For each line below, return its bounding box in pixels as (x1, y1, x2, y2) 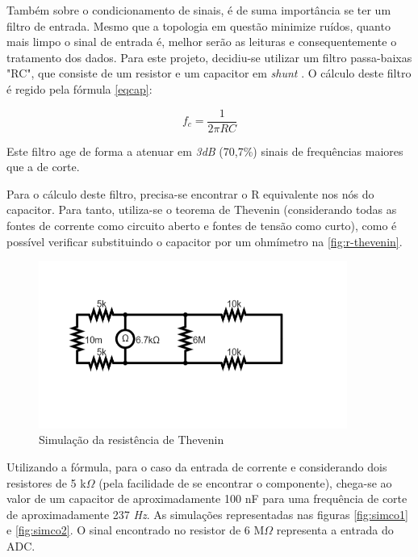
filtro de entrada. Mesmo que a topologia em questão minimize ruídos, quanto (6, 17, 391, 34)
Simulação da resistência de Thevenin (39, 431, 224, 448)
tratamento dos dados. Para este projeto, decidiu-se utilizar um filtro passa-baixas (6, 48, 412, 65)
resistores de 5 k (6, 474, 86, 491)
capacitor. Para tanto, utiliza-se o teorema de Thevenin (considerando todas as (6, 201, 397, 218)
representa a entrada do (276, 521, 394, 538)
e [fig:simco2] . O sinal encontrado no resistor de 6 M (6, 521, 265, 538)
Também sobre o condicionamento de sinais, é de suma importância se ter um (6, 2, 391, 18)
